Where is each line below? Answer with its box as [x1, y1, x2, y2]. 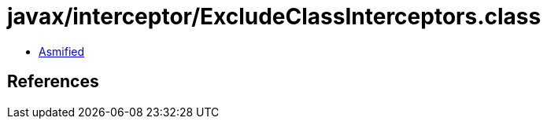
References [7, 72, 99, 92]
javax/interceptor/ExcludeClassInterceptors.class [7, 3, 541, 30]
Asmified [39, 44, 85, 58]
